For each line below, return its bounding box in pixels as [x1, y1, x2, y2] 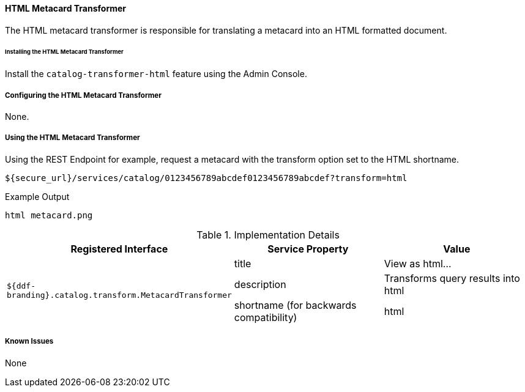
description [234, 278, 286, 290]
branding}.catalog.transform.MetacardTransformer [7, 290, 232, 300]
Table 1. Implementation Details [196, 228, 340, 241]
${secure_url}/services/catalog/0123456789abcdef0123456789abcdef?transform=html [5, 172, 408, 183]
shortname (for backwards [234, 298, 357, 311]
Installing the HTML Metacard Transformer [5, 48, 124, 56]
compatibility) [234, 311, 297, 324]
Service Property [267, 242, 349, 255]
